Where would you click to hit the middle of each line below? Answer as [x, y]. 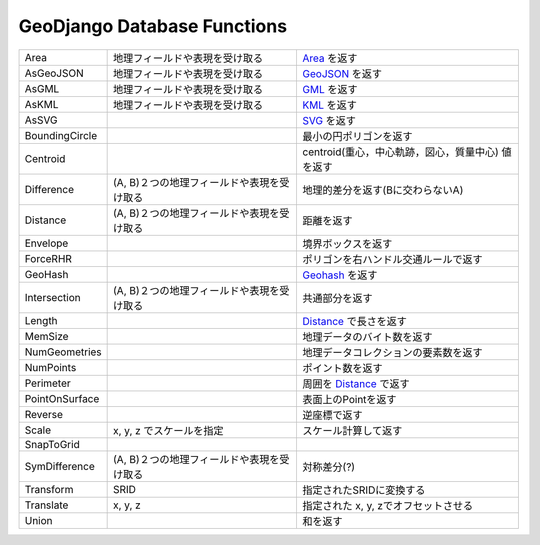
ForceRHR [48, 258]
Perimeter [48, 383]
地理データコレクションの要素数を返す [393, 352]
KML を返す [329, 105]
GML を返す [330, 89]
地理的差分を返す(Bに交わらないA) [383, 190]
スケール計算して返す [352, 430]
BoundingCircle [61, 135]
